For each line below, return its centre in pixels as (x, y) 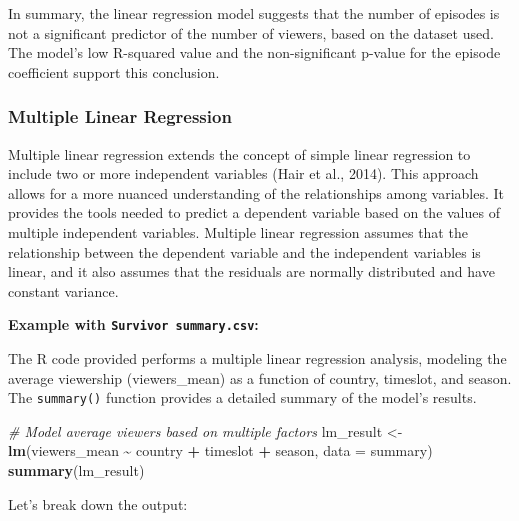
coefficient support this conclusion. (114, 71)
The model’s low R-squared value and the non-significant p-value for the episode (254, 52)
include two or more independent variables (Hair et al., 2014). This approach (243, 173)
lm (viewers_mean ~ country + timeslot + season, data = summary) (220, 450)
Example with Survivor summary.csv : (133, 324)
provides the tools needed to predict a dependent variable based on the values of (254, 212)
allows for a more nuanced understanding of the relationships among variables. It (256, 192)
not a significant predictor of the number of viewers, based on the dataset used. (251, 32)
